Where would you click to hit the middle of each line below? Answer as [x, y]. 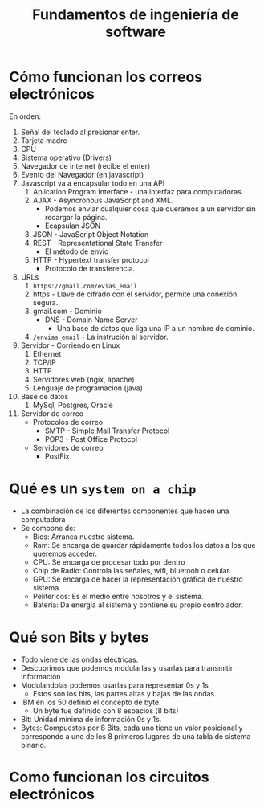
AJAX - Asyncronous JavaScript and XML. [103, 200]
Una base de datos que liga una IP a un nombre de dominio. [156, 328]
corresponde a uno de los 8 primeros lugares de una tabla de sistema [136, 736]
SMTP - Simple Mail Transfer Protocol [107, 431]
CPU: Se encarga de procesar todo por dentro [109, 562]
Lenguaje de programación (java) [87, 388]
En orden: [25, 116]
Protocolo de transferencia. [90, 268]
